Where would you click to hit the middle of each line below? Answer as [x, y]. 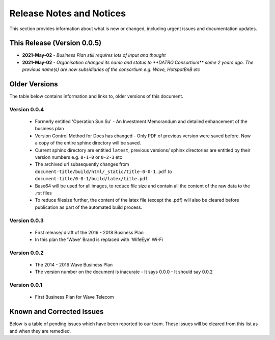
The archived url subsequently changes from [82, 164]
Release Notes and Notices [68, 13]
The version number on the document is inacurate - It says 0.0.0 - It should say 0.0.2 [124, 272]
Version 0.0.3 [27, 221]
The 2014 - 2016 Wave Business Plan [74, 265]
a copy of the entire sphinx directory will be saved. [88, 143]
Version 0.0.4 [27, 109]
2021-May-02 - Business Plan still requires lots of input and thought [94, 55]
